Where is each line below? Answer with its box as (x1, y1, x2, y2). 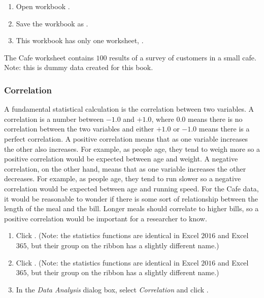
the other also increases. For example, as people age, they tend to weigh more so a (4, 143, 260, 154)
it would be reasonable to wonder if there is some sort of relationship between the (4, 193, 258, 204)
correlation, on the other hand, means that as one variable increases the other (4, 163, 246, 174)
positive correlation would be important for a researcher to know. (4, 213, 207, 223)
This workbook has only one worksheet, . (16, 35, 144, 46)
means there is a (199, 123, 250, 134)
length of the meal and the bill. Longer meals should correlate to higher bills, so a (4, 203, 259, 214)
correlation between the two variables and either (4, 123, 154, 134)
